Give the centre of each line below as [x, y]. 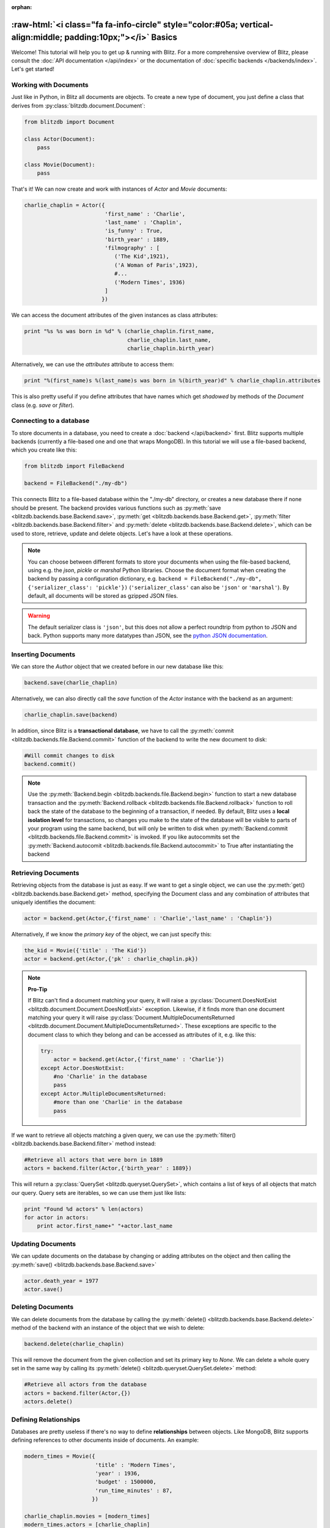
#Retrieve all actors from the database [85, 1385]
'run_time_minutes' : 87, [134, 1490]
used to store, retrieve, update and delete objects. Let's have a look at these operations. [122, 533]
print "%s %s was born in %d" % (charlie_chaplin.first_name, [119, 331]
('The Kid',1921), [141, 256]
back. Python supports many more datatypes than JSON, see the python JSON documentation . [148, 636]
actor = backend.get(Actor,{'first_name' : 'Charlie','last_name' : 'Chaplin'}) [148, 919]
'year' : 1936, [118, 1474]
